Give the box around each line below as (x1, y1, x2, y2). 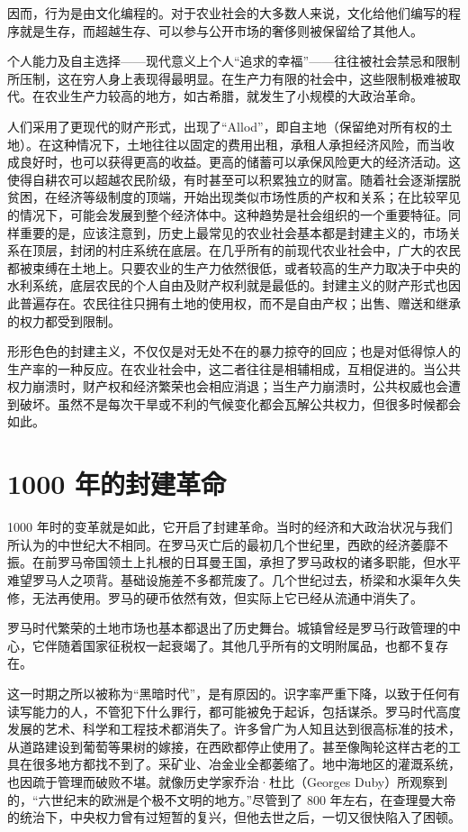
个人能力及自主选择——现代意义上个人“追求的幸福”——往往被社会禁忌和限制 (7, 51, 461, 70)
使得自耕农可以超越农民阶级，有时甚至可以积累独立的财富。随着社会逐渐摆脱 (7, 169, 461, 188)
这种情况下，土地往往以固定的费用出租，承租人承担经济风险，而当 (50, 134, 442, 153)
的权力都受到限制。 (7, 311, 121, 330)
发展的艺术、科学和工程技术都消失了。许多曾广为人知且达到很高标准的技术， (7, 719, 461, 738)
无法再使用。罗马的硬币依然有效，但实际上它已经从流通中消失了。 (31, 588, 423, 607)
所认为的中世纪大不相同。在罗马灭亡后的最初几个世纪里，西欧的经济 (7, 535, 410, 553)
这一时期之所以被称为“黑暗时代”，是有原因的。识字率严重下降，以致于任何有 (7, 683, 461, 702)
